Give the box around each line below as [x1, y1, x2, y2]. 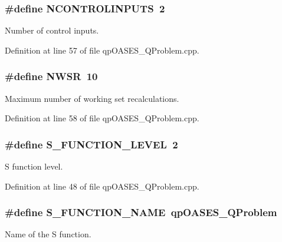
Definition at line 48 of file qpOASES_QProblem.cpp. [5, 180, 199, 192]
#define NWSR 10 [5, 69, 98, 84]
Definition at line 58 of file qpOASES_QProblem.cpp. [5, 112, 199, 124]
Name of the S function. [5, 228, 91, 240]
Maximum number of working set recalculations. [5, 92, 179, 104]
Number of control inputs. [5, 24, 99, 37]
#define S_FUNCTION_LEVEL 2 [5, 137, 178, 151]
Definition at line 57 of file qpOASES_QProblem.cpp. [5, 44, 199, 56]
